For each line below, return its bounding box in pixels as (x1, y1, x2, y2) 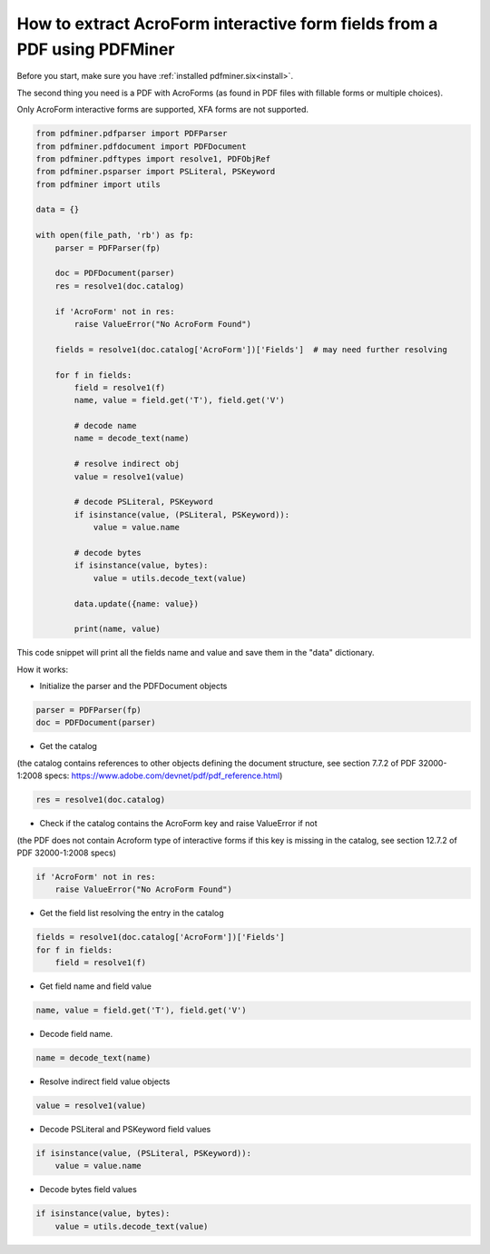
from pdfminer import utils (35, 179, 161, 190)
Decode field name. (39, 1029, 113, 1040)
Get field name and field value (39, 981, 152, 992)
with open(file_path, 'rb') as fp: (35, 230, 194, 241)
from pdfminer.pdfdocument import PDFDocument (35, 141, 247, 152)
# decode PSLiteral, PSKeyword (73, 497, 213, 508)
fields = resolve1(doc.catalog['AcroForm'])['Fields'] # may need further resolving (54, 344, 448, 354)
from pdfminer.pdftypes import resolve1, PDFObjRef (35, 153, 271, 163)
